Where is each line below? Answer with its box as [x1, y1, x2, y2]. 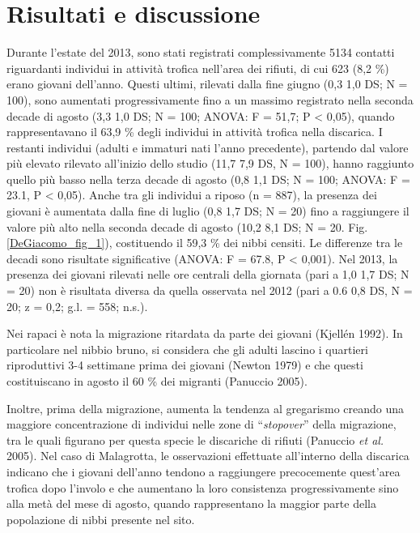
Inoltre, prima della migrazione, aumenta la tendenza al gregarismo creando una [6, 399, 405, 416]
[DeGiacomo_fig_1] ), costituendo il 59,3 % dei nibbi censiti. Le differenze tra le [6, 234, 403, 251]
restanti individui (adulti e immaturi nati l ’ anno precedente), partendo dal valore [6, 139, 409, 156]
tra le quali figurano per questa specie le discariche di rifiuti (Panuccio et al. [6, 431, 384, 448]
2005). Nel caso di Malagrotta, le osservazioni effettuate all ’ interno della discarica [6, 447, 409, 464]
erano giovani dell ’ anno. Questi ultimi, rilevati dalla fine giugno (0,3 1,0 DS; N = [6, 75, 408, 92]
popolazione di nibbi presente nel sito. [6, 510, 195, 527]
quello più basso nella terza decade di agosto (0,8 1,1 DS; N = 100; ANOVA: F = [6, 170, 410, 187]
